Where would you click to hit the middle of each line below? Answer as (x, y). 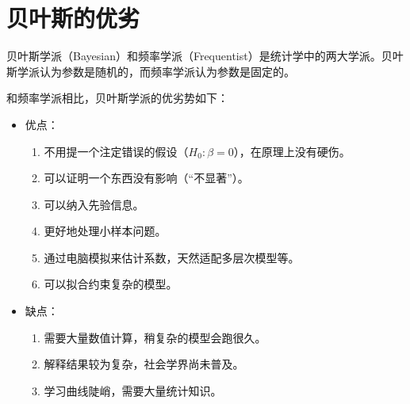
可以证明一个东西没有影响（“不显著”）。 (146, 178)
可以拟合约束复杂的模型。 (111, 284)
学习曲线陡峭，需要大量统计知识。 (133, 390)
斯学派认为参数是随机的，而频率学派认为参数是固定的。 (151, 71)
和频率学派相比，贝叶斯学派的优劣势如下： (117, 98)
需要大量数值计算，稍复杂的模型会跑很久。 (155, 337)
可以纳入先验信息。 (94, 204)
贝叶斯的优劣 (73, 18)
